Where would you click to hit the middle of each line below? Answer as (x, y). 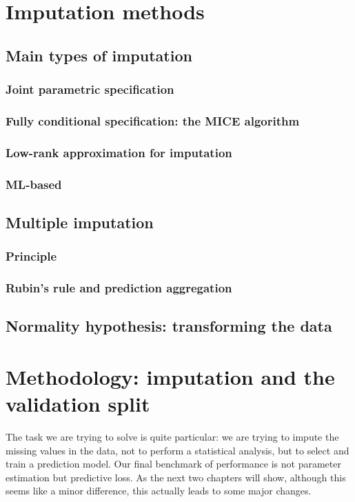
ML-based (34, 184)
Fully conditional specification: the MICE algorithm (153, 120)
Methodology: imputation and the (170, 376)
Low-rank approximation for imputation (119, 152)
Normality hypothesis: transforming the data (169, 326)
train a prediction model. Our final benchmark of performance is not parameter (173, 464)
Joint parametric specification (90, 89)
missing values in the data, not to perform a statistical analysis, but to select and (177, 450)
